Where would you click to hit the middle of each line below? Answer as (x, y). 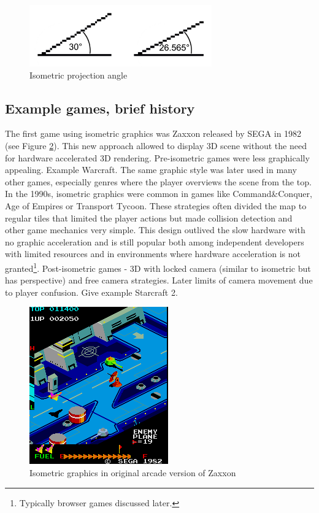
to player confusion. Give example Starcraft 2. (91, 292)
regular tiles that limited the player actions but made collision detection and (149, 218)
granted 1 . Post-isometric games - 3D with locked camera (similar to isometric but (158, 267)
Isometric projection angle (79, 75)
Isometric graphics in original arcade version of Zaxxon (133, 472)
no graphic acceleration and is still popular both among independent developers (155, 241)
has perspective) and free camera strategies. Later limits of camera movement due (159, 280)
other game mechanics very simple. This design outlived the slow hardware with (155, 230)
